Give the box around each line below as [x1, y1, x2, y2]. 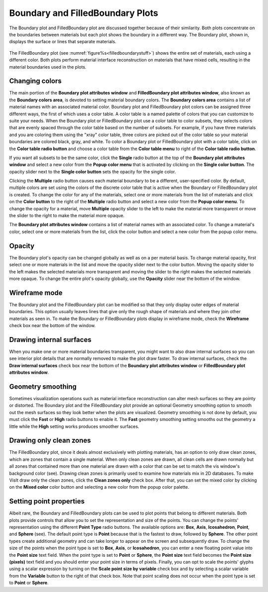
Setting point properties [9, 497, 85, 506]
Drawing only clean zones [9, 436, 91, 445]
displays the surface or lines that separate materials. [9, 39, 117, 45]
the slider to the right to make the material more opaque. [9, 213, 125, 219]
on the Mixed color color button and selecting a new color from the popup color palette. [9, 484, 190, 490]
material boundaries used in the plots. [9, 64, 87, 70]
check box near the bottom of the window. [9, 322, 96, 328]
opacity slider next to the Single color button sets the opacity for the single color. [9, 169, 176, 174]
